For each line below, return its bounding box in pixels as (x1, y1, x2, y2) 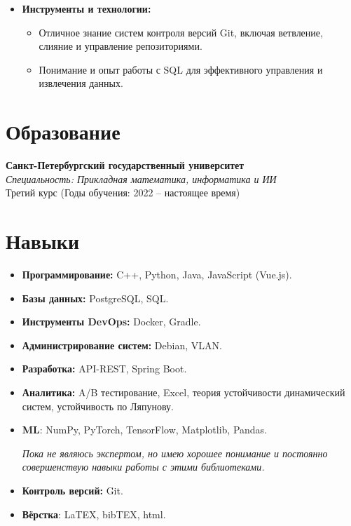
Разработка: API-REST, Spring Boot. (22, 361, 187, 376)
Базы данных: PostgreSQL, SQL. (22, 290, 169, 305)
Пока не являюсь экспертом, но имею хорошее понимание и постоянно (22, 445, 328, 460)
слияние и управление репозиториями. (39, 39, 202, 53)
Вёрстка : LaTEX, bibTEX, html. (22, 506, 166, 521)
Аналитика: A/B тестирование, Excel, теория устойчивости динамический (22, 384, 345, 399)
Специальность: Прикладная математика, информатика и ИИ (6, 171, 277, 186)
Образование (6, 117, 121, 146)
